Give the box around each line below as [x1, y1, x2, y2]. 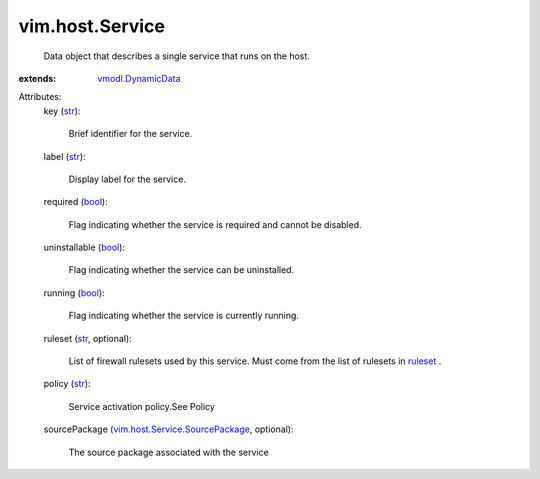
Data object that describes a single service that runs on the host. [43, 50, 310, 62]
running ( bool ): [43, 286, 105, 299]
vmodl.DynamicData [97, 72, 181, 84]
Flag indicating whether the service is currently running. [68, 310, 300, 322]
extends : [18, 72, 57, 84]
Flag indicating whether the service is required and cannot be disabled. [68, 218, 362, 230]
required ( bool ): [43, 196, 109, 208]
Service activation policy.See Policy [68, 400, 215, 412]
